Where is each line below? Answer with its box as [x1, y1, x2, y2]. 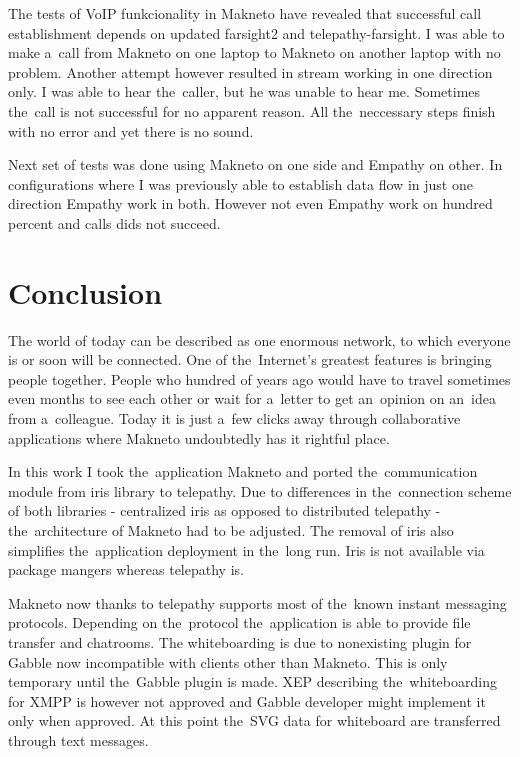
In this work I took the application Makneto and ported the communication [8, 461, 478, 482]
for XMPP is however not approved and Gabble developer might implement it [8, 690, 486, 711]
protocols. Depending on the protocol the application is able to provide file [8, 612, 471, 633]
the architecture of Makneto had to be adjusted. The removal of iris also [8, 520, 454, 540]
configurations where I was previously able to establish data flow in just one [8, 173, 473, 194]
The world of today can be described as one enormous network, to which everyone [8, 329, 511, 350]
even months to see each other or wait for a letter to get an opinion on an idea [8, 388, 496, 409]
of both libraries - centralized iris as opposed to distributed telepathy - [8, 500, 441, 521]
